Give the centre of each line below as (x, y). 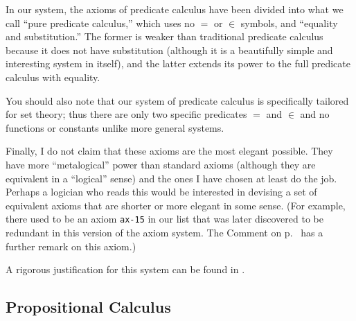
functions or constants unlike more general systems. (115, 127)
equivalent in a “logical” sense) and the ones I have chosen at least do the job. (171, 178)
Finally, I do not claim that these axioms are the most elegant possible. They (169, 151)
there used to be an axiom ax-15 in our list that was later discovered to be (164, 219)
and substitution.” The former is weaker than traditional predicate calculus (164, 36)
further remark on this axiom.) (71, 246)
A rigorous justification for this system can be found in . (125, 269)
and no (315, 114)
